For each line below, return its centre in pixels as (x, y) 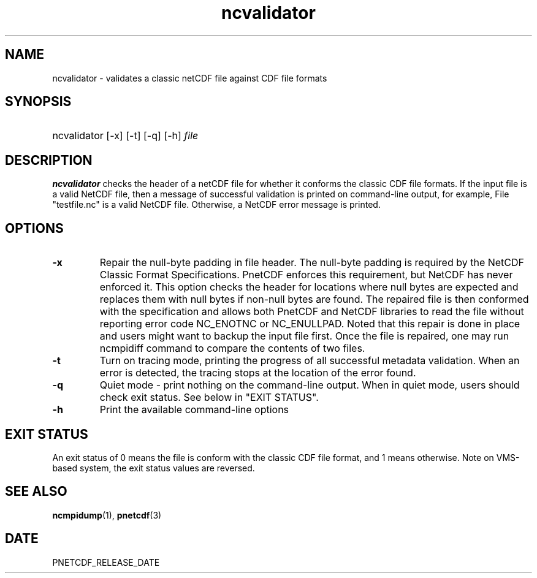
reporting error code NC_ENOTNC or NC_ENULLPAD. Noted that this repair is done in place (310, 324)
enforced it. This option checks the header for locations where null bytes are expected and (309, 287)
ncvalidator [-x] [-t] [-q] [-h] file (125, 136)
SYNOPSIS (38, 102)
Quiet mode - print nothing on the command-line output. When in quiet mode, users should (310, 385)
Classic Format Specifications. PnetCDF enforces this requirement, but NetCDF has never (306, 275)
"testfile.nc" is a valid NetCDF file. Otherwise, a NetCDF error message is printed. (216, 205)
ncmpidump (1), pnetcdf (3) (107, 515)
